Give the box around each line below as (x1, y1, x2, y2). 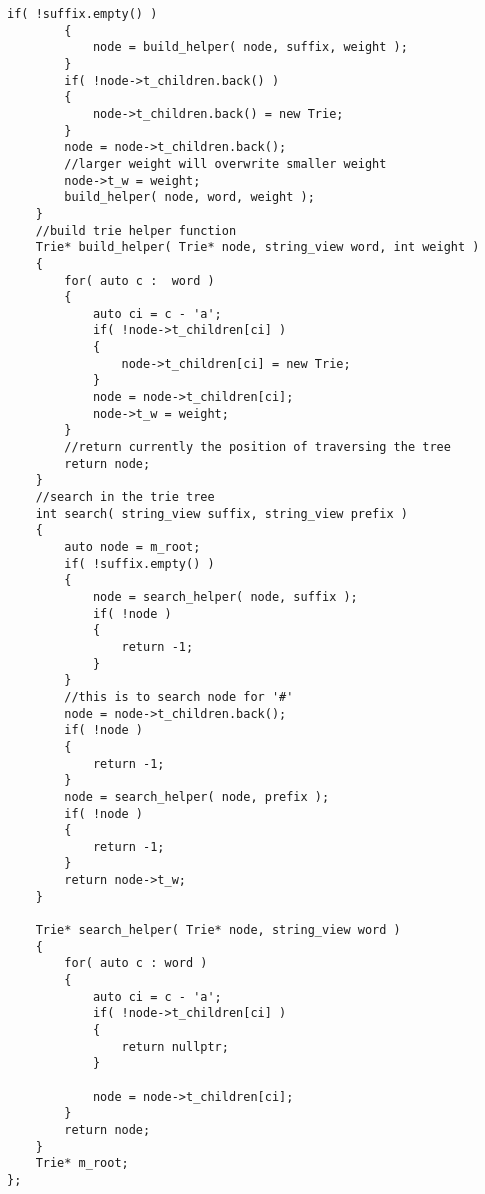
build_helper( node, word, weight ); (64, 190, 315, 205)
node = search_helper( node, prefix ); (64, 789, 330, 804)
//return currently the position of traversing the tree (64, 440, 451, 455)
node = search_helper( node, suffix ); (92, 589, 358, 604)
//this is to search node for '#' (64, 689, 294, 704)
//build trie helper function (35, 223, 237, 238)
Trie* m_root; (35, 1156, 129, 1171)
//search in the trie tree (35, 490, 215, 505)
